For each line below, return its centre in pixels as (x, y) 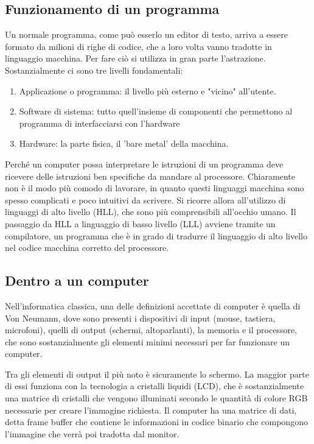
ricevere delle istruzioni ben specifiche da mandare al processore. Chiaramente (150, 176)
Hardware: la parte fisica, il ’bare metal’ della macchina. (124, 143)
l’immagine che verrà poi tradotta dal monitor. (92, 433)
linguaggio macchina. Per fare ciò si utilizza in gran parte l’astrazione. (135, 58)
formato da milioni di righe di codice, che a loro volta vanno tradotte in (138, 46)
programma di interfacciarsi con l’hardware (99, 123)
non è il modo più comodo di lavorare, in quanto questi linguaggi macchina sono (155, 188)
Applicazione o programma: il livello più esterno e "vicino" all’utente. (148, 90)
